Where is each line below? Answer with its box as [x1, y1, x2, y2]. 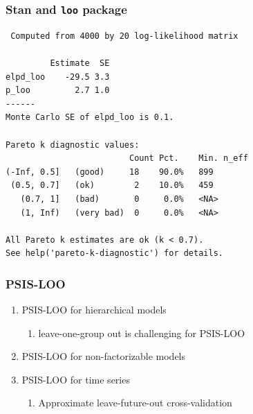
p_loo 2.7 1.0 [6, 85, 110, 96]
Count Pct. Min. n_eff [129, 153, 248, 164]
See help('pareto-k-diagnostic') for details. [6, 248, 223, 259]
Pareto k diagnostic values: [6, 139, 140, 150]
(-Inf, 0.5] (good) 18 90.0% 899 [6, 166, 214, 177]
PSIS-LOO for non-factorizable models [21, 349, 186, 363]
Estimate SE [50, 58, 110, 68]
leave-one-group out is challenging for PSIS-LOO [38, 325, 245, 340]
